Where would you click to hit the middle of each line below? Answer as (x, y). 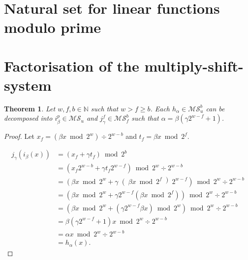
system (28, 85)
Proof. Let (19, 136)
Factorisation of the (72, 65)
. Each (160, 108)
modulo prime (53, 27)
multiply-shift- (194, 65)
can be (215, 108)
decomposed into (28, 118)
